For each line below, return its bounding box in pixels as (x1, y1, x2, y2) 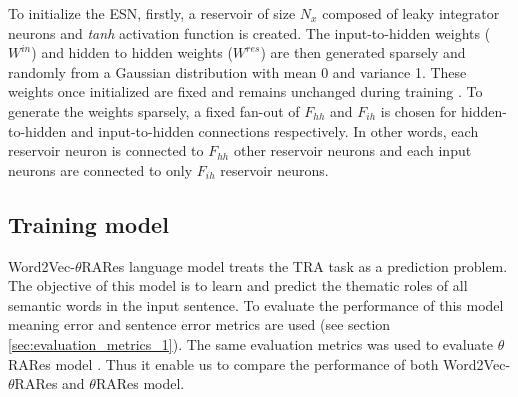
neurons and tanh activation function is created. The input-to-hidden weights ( (8, 22, 491, 43)
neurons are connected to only (8, 159, 193, 180)
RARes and (14, 373, 85, 394)
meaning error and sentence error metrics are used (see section (8, 314, 391, 335)
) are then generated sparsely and (260, 42, 466, 63)
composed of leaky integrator (322, 3, 500, 23)
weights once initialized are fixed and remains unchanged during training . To (8, 81, 483, 102)
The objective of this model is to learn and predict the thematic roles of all (8, 275, 468, 296)
